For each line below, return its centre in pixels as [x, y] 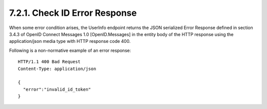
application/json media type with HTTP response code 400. [70, 41]
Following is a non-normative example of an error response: [70, 50]
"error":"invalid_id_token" [57, 89]
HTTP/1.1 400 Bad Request [49, 62]
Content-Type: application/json [57, 69]
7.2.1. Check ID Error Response [73, 13]
